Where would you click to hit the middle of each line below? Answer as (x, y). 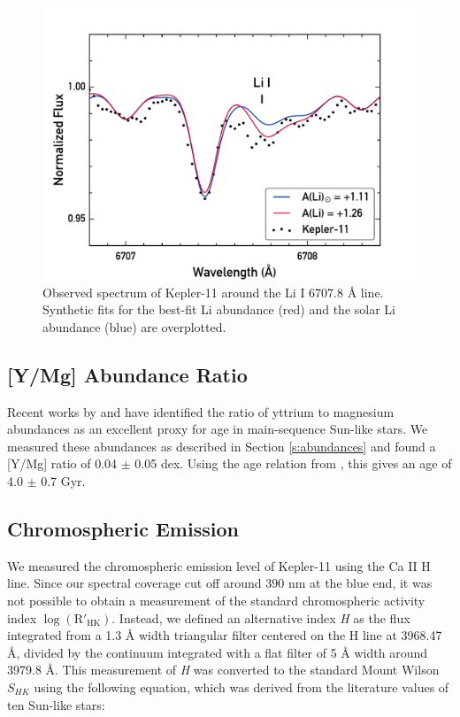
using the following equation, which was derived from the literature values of (241, 686)
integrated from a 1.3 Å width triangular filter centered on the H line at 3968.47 (225, 635)
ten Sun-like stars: (56, 704)
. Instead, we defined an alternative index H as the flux (261, 617)
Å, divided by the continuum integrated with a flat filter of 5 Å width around (218, 652)
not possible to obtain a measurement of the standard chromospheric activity (216, 600)
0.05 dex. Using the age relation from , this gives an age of (293, 463)
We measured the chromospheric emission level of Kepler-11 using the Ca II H (219, 565)
